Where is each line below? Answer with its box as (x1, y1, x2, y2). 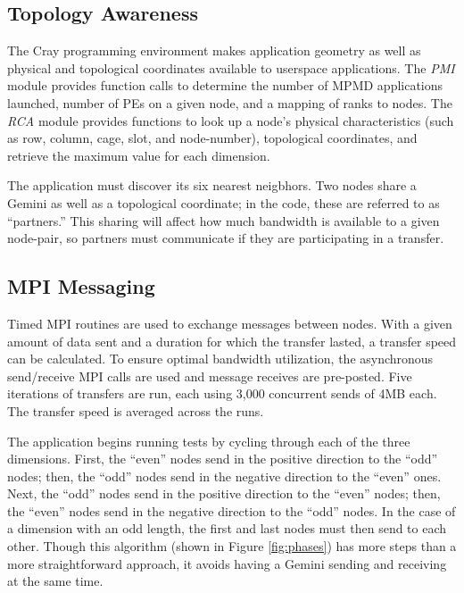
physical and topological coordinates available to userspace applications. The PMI (7, 58, 455, 77)
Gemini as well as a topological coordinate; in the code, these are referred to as (7, 193, 440, 212)
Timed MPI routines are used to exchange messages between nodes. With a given (7, 313, 452, 332)
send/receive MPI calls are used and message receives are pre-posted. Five (7, 366, 412, 385)
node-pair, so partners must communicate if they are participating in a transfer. (7, 229, 444, 247)
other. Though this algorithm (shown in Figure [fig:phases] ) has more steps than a (7, 537, 457, 555)
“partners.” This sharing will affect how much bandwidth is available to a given (7, 211, 440, 230)
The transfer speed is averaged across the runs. (7, 401, 264, 420)
